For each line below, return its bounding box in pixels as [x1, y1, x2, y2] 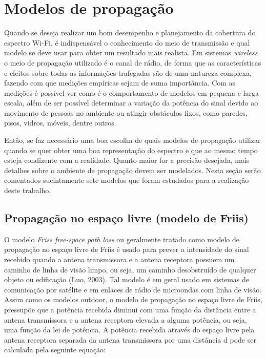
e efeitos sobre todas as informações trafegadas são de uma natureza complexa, [4, 67, 252, 78]
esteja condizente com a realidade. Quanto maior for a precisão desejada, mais [4, 155, 250, 165]
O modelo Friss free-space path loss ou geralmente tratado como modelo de [4, 234, 239, 244]
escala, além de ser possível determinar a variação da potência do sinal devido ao [4, 97, 258, 108]
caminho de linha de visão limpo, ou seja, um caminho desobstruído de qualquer [4, 264, 256, 275]
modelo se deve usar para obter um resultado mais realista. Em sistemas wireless [4, 47, 258, 58]
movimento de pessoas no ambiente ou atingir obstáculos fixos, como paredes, [4, 107, 248, 118]
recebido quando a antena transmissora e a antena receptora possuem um [4, 254, 235, 265]
